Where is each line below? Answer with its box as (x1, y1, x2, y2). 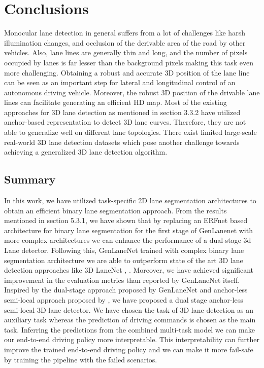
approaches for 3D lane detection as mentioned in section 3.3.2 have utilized (4, 106, 241, 117)
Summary (4, 171, 56, 187)
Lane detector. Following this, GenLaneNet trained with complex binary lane (4, 245, 244, 255)
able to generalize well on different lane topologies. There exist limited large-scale (4, 127, 257, 137)
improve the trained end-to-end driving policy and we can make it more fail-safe (4, 344, 253, 354)
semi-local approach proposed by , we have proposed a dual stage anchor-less (4, 294, 243, 305)
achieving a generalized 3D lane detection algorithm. (4, 146, 168, 157)
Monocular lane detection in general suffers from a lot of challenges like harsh (4, 27, 245, 38)
